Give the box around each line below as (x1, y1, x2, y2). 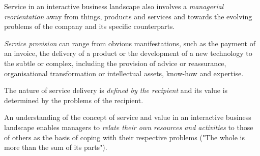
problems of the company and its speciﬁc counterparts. (4, 21, 175, 32)
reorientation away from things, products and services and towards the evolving (4, 11, 252, 21)
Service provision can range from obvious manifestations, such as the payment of (4, 38, 255, 48)
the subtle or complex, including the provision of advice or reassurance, (4, 57, 226, 68)
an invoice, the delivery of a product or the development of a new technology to (4, 48, 252, 58)
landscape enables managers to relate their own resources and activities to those (4, 121, 253, 132)
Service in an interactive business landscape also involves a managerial (4, 1, 224, 11)
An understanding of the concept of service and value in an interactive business (4, 112, 251, 122)
